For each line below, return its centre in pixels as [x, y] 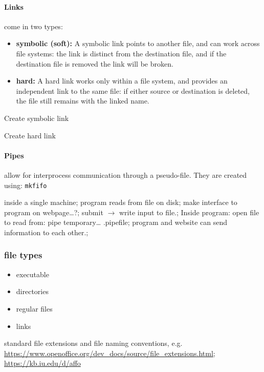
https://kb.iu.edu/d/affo [42, 363]
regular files [34, 308]
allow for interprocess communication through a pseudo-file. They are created [126, 174]
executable [32, 274]
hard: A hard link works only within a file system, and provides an [122, 81]
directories [32, 291]
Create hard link [30, 135]
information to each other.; [46, 232]
